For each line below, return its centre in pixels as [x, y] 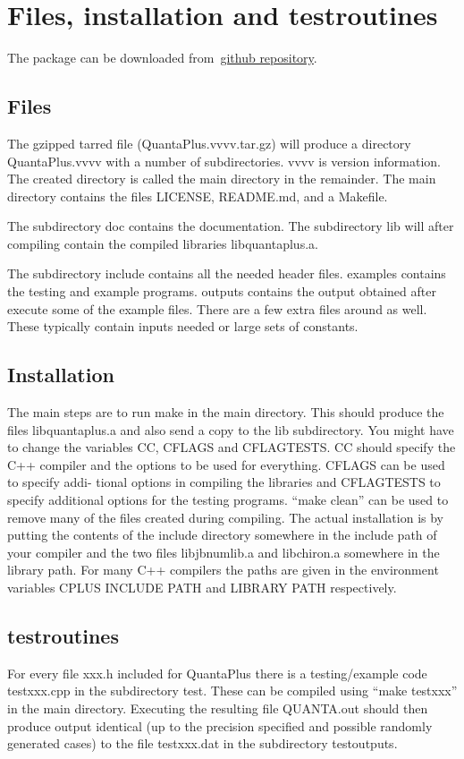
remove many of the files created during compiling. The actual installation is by [226, 517]
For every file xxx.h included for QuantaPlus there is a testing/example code [217, 673]
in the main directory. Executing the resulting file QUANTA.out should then [218, 708]
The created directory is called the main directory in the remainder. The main [222, 179]
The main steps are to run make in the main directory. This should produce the [226, 412]
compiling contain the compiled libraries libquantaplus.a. [163, 243]
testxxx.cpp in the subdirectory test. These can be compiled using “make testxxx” [232, 691]
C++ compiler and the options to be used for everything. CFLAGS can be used [226, 464]
